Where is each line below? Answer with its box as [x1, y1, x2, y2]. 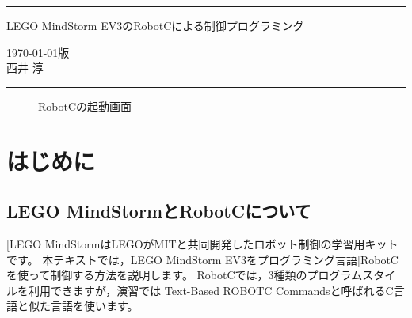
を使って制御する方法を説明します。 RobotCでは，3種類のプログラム [6, 267, 363, 283]
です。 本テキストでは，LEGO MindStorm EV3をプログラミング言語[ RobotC [6, 251, 399, 267]
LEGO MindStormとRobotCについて [6, 199, 311, 223]
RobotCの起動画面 [38, 97, 132, 114]
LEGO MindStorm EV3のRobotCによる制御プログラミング [6, 17, 304, 33]
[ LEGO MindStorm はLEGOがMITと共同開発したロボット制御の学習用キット [6, 235, 399, 252]
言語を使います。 [50, 297, 139, 314]
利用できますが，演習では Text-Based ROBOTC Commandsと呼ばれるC [28, 282, 394, 298]
